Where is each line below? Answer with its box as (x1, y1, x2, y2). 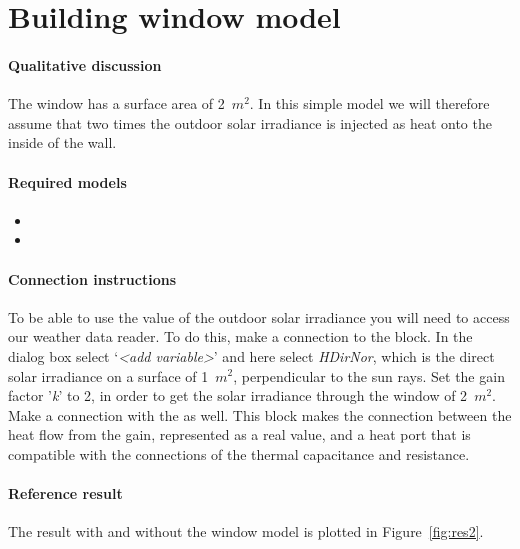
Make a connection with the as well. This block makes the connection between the (8, 404, 512, 425)
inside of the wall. (8, 132, 117, 153)
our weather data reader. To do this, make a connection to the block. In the (8, 326, 473, 347)
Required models (8, 171, 127, 192)
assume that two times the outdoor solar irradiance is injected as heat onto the (8, 112, 492, 133)
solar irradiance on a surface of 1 (8, 365, 209, 386)
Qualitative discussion (8, 54, 162, 75)
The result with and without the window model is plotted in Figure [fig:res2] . (8, 521, 484, 542)
